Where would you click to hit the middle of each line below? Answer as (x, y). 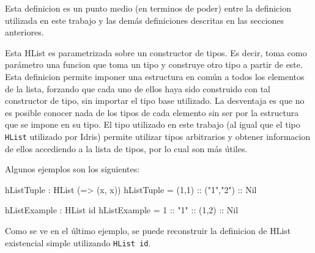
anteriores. (24, 32)
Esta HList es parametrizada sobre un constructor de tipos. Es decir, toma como (156, 52)
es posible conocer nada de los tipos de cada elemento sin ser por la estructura (152, 112)
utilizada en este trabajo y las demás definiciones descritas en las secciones (145, 20)
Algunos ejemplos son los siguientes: (72, 169)
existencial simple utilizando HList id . (78, 242)
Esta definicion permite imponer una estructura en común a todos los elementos (155, 76)
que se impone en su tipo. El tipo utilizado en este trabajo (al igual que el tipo (153, 124)
